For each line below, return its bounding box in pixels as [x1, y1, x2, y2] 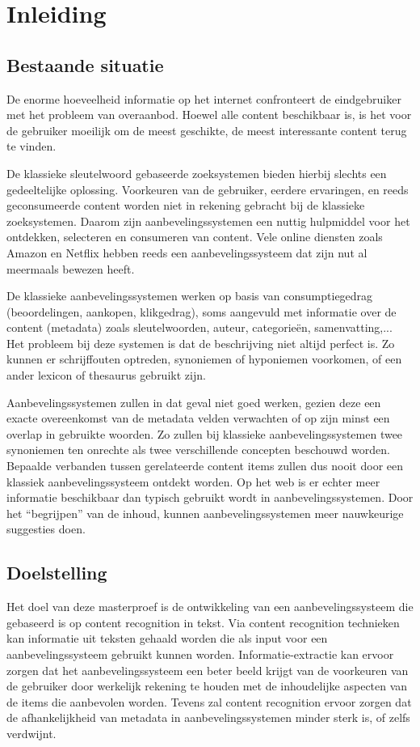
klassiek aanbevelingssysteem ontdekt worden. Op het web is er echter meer [6, 473, 380, 490]
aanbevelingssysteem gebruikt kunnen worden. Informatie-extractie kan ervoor [6, 646, 394, 662]
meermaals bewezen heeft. [6, 260, 135, 277]
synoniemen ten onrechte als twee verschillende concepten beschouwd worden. [6, 441, 390, 458]
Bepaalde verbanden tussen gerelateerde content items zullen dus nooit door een [6, 457, 404, 474]
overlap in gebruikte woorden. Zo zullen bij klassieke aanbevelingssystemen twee [6, 425, 403, 442]
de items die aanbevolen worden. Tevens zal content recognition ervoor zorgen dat [6, 693, 412, 710]
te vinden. [6, 138, 57, 155]
